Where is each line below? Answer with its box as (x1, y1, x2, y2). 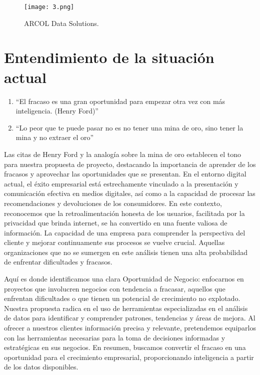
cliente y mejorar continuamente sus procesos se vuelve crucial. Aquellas (4, 237, 225, 247)
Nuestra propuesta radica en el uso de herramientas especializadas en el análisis (4, 302, 248, 313)
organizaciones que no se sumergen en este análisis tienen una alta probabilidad (4, 246, 248, 257)
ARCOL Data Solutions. (24, 17, 99, 28)
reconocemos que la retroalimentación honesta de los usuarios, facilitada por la (4, 207, 245, 218)
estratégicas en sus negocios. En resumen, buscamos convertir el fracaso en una (4, 342, 246, 352)
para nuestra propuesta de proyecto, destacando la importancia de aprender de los (4, 158, 256, 169)
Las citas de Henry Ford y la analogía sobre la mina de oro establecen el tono (4, 148, 241, 159)
